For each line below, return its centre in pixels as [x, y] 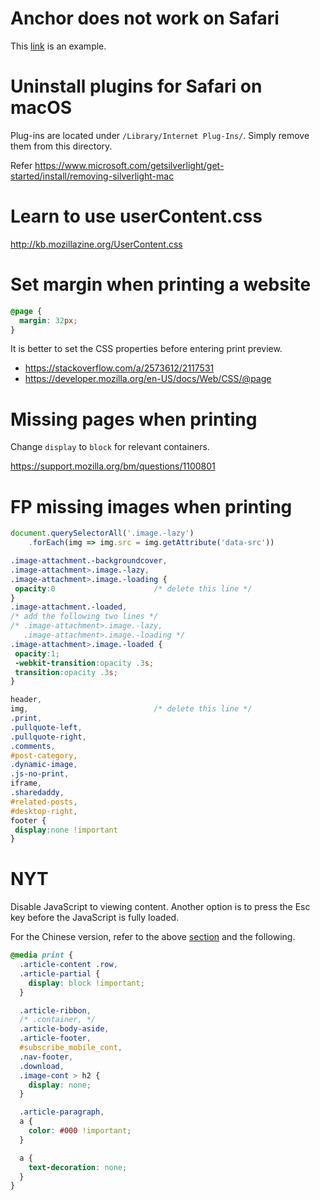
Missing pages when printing [134, 419]
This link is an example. [58, 46]
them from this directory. [61, 146]
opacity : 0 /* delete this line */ [133, 588]
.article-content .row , [68, 965]
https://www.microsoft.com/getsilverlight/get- [129, 165]
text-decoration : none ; [78, 1167]
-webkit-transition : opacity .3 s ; [84, 663]
